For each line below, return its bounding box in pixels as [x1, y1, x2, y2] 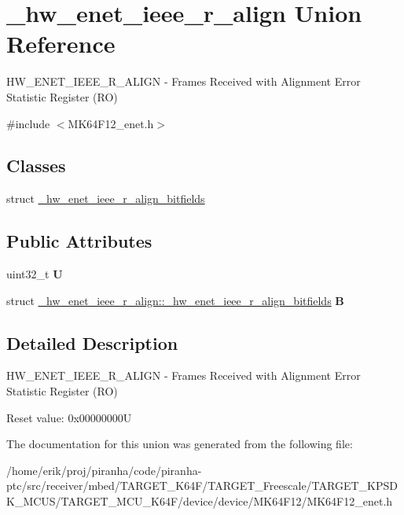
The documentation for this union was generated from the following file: [6, 436, 353, 452]
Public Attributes [6, 229, 152, 253]
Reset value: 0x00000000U [6, 409, 132, 425]
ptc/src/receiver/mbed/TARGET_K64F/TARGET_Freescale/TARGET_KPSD [6, 477, 398, 494]
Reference [6, 28, 116, 60]
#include [6, 115, 50, 131]
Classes [6, 153, 66, 178]
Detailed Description [6, 330, 178, 355]
